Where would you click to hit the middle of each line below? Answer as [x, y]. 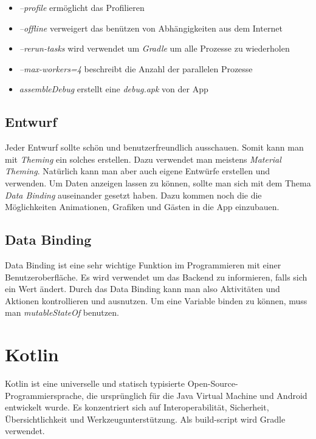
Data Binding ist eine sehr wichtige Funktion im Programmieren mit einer [143, 264]
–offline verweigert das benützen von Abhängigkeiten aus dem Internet [151, 28]
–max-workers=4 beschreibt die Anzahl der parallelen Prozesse [136, 68]
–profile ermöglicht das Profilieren [82, 7]
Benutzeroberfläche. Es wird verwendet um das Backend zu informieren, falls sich [156, 277]
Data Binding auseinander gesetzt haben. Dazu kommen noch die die [133, 195]
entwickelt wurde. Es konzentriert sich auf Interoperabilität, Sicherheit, [137, 407]
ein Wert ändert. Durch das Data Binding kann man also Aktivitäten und [143, 289]
